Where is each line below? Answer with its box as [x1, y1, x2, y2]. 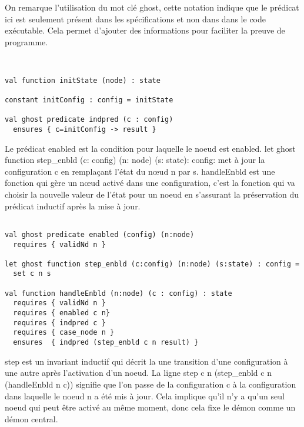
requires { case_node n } [13, 328, 115, 337]
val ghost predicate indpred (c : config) [5, 115, 173, 124]
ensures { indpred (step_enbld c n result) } [13, 338, 199, 347]
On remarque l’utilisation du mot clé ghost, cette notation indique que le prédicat [5, 1, 299, 13]
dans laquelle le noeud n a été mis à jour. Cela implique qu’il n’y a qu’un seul [5, 389, 285, 402]
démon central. [5, 412, 58, 425]
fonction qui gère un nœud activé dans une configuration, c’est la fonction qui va [5, 176, 295, 189]
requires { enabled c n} [13, 309, 110, 318]
